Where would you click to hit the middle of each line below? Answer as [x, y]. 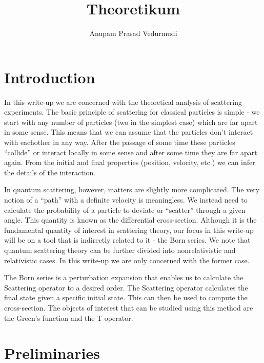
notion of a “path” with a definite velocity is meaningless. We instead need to [126, 199]
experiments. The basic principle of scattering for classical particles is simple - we [132, 112]
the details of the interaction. [50, 172]
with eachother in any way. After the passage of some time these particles [120, 142]
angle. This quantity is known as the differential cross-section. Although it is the [130, 220]
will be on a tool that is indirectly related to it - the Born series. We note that [127, 240]
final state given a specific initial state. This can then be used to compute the [126, 297]
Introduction [50, 77]
